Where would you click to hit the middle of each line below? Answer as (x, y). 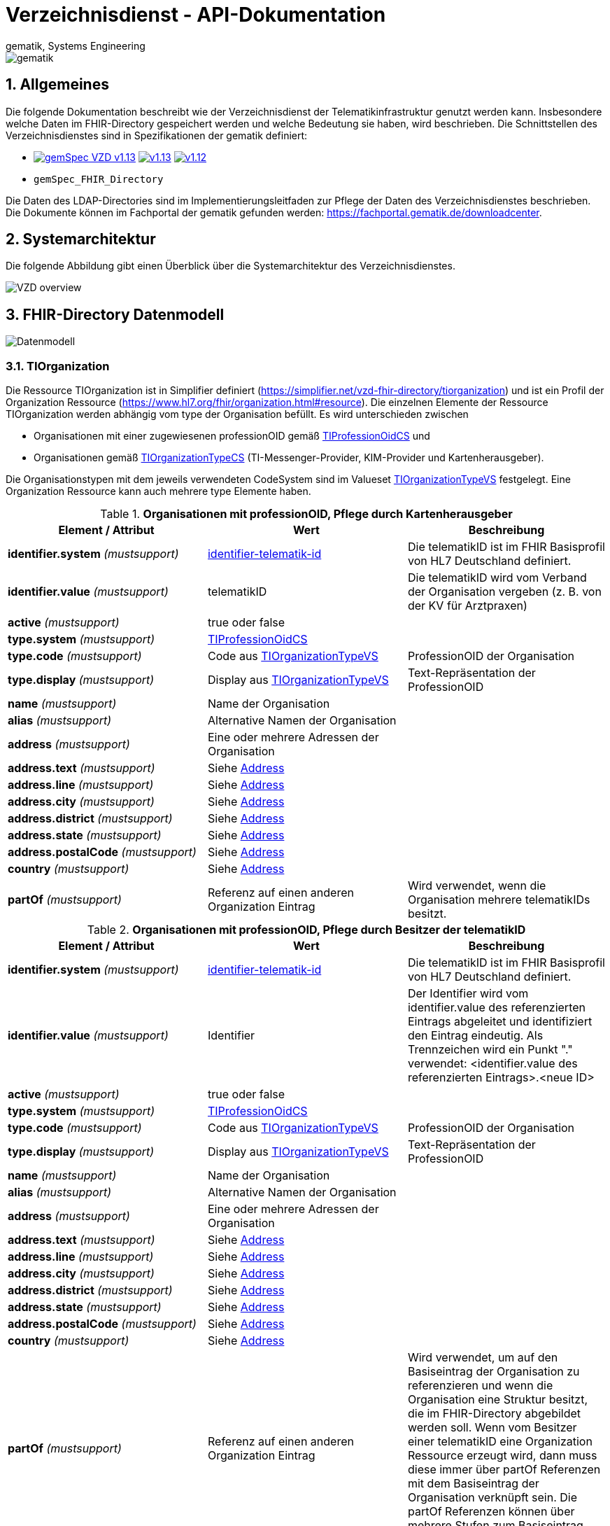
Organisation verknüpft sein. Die (492, 1498)
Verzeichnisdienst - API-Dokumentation (196, 15)
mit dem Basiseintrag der (473, 1484)
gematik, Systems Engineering (76, 45)
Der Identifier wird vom (468, 994)
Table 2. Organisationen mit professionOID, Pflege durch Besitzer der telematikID (306, 930)
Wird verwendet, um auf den (483, 1358)
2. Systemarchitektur (81, 239)
